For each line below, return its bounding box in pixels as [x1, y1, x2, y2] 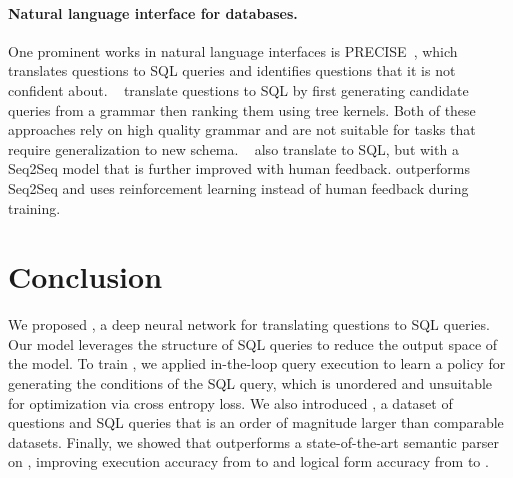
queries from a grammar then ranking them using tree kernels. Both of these [8, 99, 476, 120]
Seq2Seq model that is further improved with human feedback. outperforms [8, 158, 470, 179]
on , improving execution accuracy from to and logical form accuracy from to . [8, 451, 489, 472]
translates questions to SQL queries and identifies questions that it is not [8, 60, 456, 81]
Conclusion [8, 256, 163, 297]
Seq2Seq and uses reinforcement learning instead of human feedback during [8, 177, 469, 198]
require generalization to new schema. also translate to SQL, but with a [8, 138, 459, 159]
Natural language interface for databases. [8, 2, 298, 23]
